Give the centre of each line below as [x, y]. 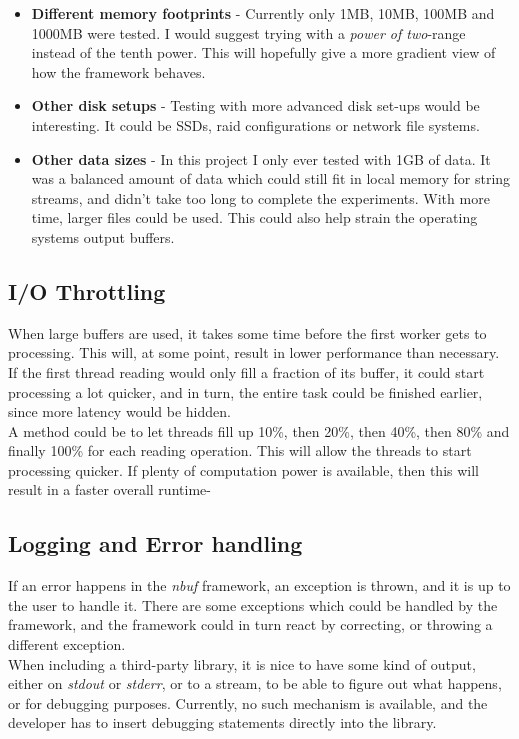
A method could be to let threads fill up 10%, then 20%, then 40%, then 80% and [259, 430]
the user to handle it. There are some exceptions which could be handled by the [253, 604]
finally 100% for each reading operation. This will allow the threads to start [240, 450]
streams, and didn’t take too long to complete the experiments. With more [260, 197]
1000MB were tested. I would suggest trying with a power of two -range [248, 32]
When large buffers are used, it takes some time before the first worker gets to [247, 332]
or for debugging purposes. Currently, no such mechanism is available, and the [248, 702]
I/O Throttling [87, 290]
